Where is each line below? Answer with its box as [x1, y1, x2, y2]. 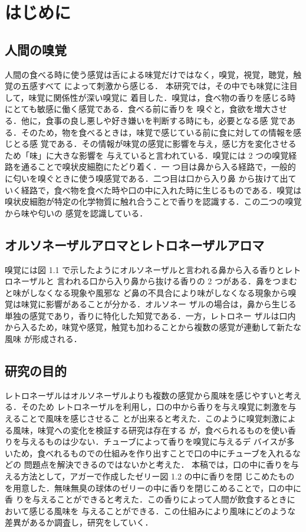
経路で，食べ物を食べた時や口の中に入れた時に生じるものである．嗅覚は [21, 183, 302, 196]
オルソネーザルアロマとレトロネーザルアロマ [5, 235, 265, 254]
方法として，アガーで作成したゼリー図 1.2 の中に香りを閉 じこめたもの [21, 470, 295, 482]
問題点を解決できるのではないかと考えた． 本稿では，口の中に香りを [24, 458, 291, 471]
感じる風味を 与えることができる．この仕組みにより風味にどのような [29, 504, 296, 517]
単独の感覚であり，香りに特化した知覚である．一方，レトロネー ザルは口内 [5, 309, 296, 321]
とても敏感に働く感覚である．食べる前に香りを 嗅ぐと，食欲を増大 [12, 103, 271, 115]
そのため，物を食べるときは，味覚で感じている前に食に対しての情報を [21, 126, 293, 138]
